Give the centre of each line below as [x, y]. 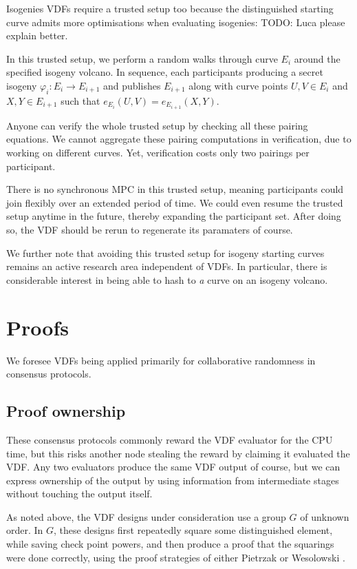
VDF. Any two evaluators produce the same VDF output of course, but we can [173, 467]
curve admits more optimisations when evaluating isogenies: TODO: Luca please [176, 22]
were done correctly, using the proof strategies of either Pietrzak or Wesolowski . [176, 557]
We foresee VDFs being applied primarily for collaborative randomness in [161, 360]
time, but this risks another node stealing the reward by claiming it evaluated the [178, 453]
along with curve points [238, 85]
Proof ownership [66, 411]
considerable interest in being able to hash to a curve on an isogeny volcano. [167, 279]
